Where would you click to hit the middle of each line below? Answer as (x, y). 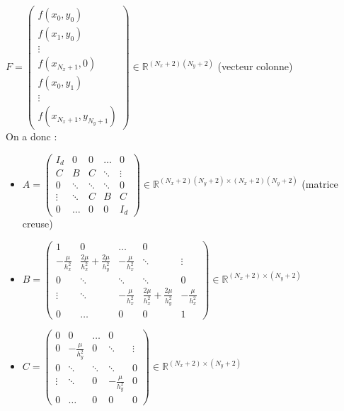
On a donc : (31, 136)
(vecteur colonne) (255, 66)
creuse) (38, 223)
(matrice (320, 183)
